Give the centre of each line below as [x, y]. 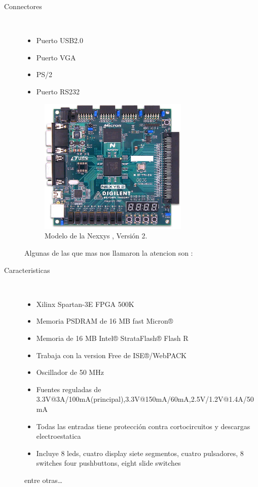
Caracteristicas [27, 270]
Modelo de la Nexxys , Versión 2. [96, 236]
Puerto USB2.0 [60, 40]
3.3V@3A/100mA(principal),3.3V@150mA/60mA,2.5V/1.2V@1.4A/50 [145, 399]
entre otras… [44, 480]
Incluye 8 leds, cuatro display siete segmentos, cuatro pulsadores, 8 [140, 453]
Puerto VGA [56, 57]
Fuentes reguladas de [69, 389]
